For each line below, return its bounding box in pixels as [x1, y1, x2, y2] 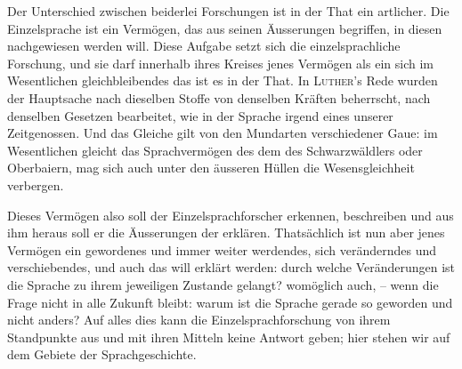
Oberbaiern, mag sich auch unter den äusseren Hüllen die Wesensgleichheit [7, 158, 415, 177]
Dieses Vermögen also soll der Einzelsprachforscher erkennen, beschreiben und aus [7, 205, 454, 224]
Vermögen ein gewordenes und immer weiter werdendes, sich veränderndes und [7, 240, 436, 259]
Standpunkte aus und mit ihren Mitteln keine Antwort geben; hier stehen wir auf [7, 327, 450, 346]
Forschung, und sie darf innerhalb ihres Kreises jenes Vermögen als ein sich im [7, 53, 434, 72]
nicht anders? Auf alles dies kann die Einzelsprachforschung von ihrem [7, 310, 391, 329]
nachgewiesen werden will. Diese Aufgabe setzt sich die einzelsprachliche [7, 36, 401, 55]
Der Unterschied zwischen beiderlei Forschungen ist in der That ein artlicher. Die [7, 2, 450, 20]
